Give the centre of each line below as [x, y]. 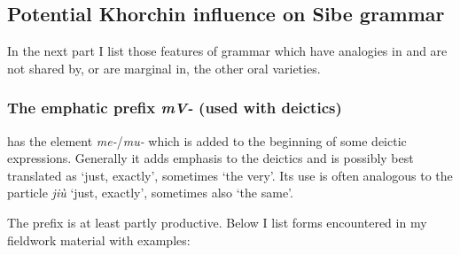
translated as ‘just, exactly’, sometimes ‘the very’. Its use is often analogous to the [230, 175]
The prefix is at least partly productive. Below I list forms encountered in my [217, 222]
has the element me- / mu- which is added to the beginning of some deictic [207, 140]
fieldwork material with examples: [99, 240]
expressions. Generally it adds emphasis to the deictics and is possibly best [211, 158]
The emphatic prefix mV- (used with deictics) [175, 108]
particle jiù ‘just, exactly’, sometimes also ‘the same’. [150, 193]
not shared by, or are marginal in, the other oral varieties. [164, 68]
